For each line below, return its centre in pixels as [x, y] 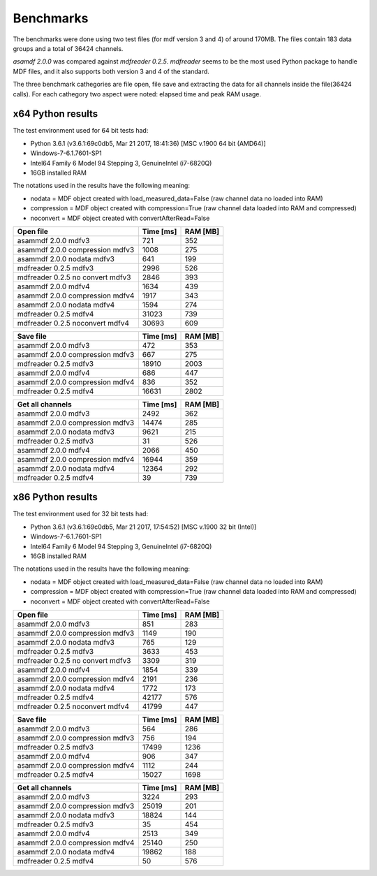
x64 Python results [56, 114]
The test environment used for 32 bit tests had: [81, 514]
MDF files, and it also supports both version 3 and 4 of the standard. [111, 71]
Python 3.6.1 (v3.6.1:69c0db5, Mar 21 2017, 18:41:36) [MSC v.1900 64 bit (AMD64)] [148, 143]
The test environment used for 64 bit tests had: [81, 131]
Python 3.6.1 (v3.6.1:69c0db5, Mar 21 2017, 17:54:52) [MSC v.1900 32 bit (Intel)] [143, 527]
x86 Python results [55, 497]
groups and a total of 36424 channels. [68, 48]
